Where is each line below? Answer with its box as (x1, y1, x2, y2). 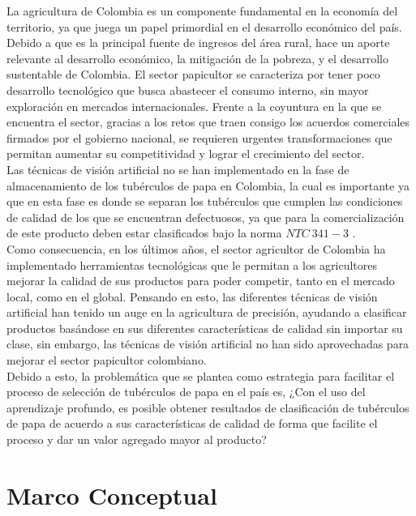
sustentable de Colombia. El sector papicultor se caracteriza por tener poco (6, 66, 380, 83)
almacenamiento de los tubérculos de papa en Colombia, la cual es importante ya (6, 177, 410, 194)
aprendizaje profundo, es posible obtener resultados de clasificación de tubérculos (6, 399, 410, 416)
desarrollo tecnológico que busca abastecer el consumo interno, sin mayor (6, 81, 369, 98)
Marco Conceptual (6, 478, 217, 511)
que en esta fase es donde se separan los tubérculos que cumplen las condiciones (6, 193, 403, 210)
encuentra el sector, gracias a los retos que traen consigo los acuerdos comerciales (6, 113, 410, 130)
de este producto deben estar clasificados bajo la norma (6, 224, 282, 241)
